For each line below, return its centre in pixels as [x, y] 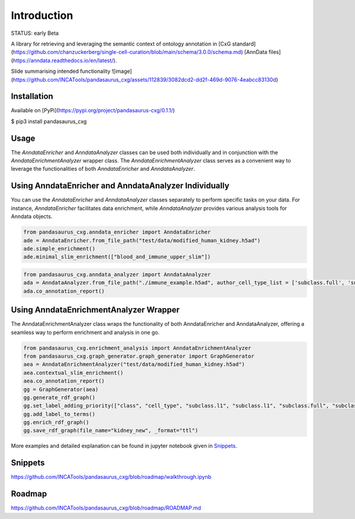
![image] [122, 72]
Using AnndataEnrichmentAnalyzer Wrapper [95, 310]
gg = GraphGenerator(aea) [61, 389]
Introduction [42, 15]
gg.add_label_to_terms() [59, 414]
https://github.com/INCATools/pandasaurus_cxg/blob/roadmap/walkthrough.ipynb [111, 477]
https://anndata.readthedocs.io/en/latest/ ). [65, 60]
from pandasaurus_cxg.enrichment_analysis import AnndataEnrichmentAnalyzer [137, 348]
